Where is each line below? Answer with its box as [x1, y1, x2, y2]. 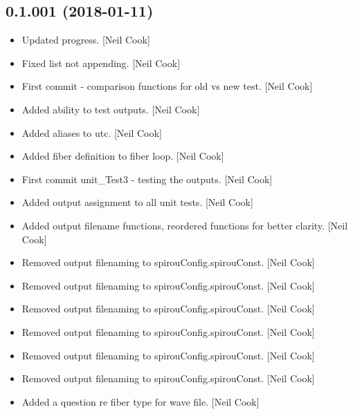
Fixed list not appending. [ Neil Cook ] [21, 55, 181, 70]
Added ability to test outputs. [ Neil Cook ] [21, 102, 200, 116]
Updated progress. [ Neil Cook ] [21, 32, 150, 47]
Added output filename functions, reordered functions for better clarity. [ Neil [21, 218, 348, 232]
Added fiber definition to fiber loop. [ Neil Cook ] [21, 149, 224, 163]
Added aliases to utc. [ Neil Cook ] [21, 125, 162, 140]
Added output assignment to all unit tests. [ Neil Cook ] [21, 195, 253, 209]
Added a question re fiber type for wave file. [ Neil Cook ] [21, 394, 260, 408]
